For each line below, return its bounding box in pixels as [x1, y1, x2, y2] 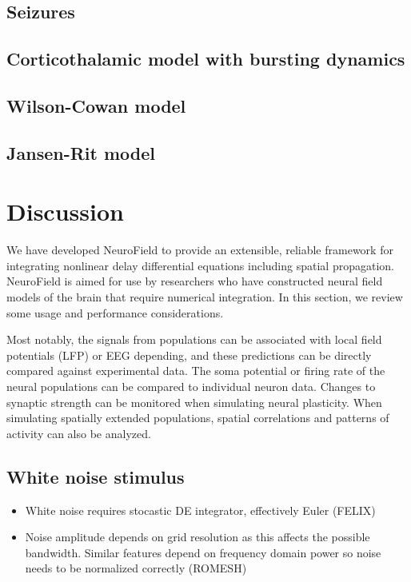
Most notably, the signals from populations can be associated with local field [6, 331, 382, 348]
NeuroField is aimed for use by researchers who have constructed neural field [6, 273, 383, 289]
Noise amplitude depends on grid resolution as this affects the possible [25, 528, 370, 545]
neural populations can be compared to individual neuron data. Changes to [6, 378, 376, 394]
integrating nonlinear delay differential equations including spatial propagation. [6, 257, 394, 273]
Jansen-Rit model [6, 140, 155, 165]
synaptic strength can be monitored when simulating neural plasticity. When [6, 393, 382, 410]
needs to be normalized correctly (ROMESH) [25, 560, 247, 576]
